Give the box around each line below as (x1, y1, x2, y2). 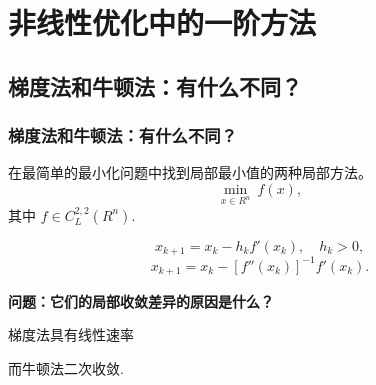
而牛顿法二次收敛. (8, 357, 124, 378)
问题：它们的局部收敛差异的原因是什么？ (8, 290, 274, 311)
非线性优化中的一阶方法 (8, 2, 317, 43)
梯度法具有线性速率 (8, 324, 134, 345)
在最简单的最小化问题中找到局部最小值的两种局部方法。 (8, 162, 372, 183)
